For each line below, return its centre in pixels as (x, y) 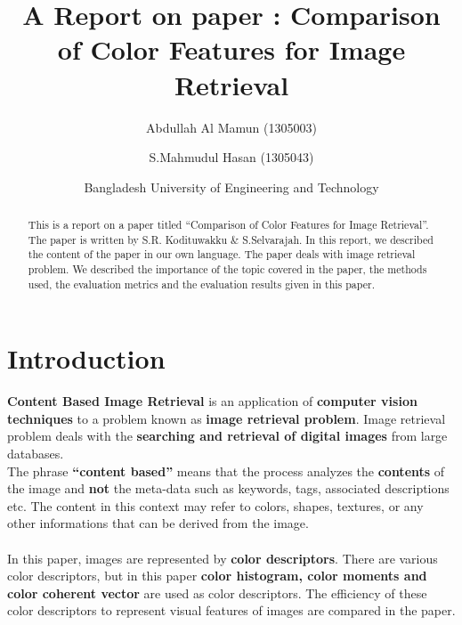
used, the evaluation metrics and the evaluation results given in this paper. (201, 284)
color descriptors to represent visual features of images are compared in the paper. (231, 610)
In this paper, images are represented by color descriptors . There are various (223, 558)
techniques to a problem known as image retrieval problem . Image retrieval (227, 418)
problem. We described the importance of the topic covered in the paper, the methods (227, 269)
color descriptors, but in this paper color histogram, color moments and (217, 576)
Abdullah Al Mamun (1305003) (231, 127)
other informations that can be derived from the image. (158, 523)
